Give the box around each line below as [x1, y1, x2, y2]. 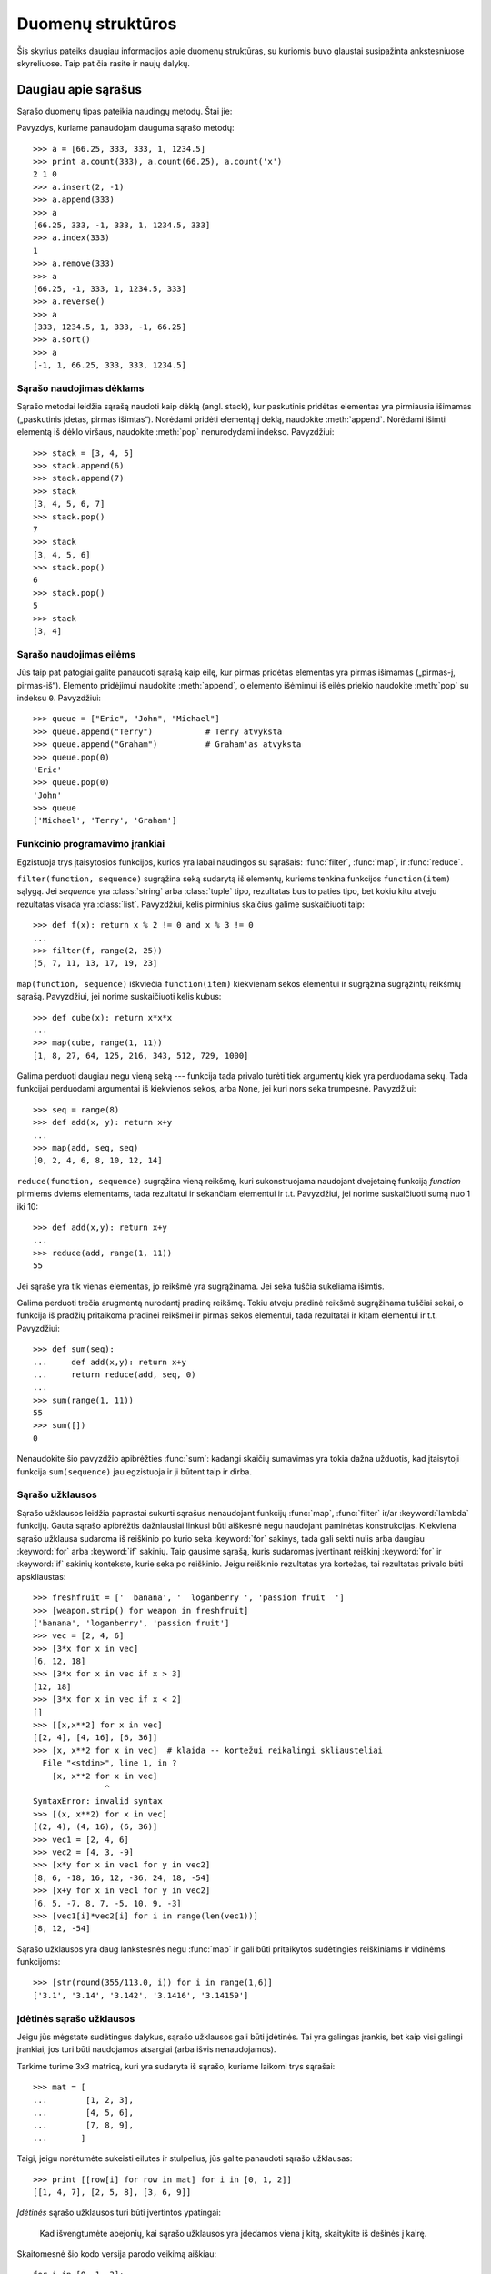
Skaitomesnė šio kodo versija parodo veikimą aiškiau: [16, 2249, 217, 2259]
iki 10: [16, 1201, 38, 1212]
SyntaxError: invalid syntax [33, 1796, 163, 1806]
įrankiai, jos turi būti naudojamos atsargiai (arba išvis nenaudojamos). [16, 2044, 276, 2055]
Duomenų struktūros [16, 14, 177, 34]
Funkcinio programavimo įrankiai [16, 838, 165, 850]
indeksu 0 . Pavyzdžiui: [16, 692, 102, 703]
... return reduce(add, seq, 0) [33, 1369, 196, 1380]
